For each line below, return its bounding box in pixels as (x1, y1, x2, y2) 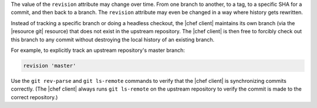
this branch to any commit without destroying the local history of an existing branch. (11, 36, 215, 43)
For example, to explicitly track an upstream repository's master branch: (11, 47, 185, 54)
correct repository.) (11, 93, 58, 100)
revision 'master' (23, 62, 76, 69)
